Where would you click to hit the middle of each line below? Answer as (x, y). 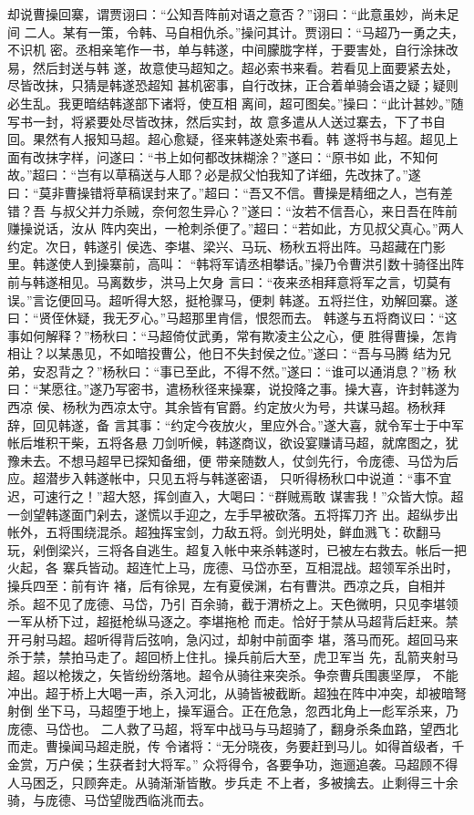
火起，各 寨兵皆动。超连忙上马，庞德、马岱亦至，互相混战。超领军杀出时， (233, 567)
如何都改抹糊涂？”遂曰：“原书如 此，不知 (302, 156)
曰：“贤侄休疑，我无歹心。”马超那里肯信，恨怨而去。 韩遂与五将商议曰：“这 (232, 318)
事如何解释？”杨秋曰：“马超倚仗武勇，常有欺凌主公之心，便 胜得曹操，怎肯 (232, 335)
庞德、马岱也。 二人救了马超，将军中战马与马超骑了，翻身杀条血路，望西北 (233, 728)
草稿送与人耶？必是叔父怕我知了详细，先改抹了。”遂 (268, 175)
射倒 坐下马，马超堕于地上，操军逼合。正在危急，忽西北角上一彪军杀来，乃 (233, 711)
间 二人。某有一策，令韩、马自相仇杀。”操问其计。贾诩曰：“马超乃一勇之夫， (236, 31)
